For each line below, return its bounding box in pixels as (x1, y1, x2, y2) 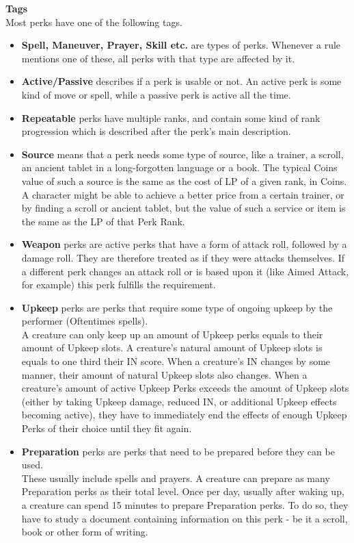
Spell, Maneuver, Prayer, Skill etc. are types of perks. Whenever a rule (21, 38, 341, 52)
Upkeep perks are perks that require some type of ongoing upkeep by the (21, 300, 333, 314)
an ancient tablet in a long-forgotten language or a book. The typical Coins (21, 160, 338, 175)
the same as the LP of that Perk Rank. (21, 214, 185, 228)
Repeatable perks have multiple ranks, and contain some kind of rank (21, 110, 321, 125)
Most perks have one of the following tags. (5, 14, 182, 29)
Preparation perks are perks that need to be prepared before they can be (21, 444, 335, 458)
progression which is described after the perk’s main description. (21, 124, 291, 138)
